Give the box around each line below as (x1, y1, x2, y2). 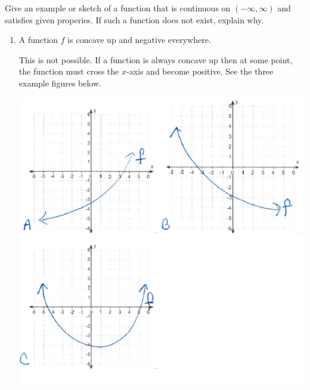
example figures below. (18, 76, 101, 89)
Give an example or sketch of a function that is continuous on (5, 2, 231, 14)
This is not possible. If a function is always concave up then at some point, (18, 53, 293, 66)
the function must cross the (18, 65, 119, 78)
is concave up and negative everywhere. (67, 33, 211, 46)
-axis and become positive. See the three (126, 65, 274, 78)
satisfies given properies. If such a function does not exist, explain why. (5, 13, 264, 26)
